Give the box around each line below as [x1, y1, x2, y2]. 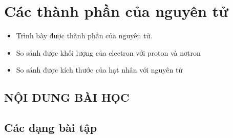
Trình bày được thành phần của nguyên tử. [16, 30, 153, 41]
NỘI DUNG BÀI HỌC [4, 89, 130, 105]
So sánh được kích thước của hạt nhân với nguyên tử [16, 64, 183, 75]
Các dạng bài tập [4, 120, 97, 135]
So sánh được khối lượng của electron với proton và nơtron [16, 47, 201, 58]
